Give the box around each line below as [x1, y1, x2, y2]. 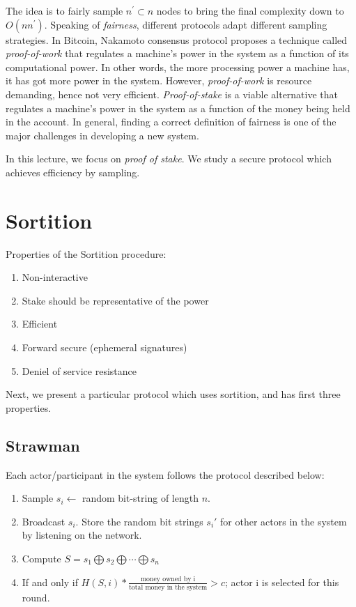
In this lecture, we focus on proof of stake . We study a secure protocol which [6, 151, 332, 166]
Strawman [6, 434, 80, 456]
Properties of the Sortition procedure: [6, 246, 167, 261]
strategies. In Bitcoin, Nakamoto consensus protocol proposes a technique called [6, 32, 348, 47]
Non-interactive [22, 270, 88, 284]
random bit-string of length [82, 491, 199, 505]
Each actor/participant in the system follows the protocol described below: [6, 467, 325, 482]
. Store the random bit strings [75, 514, 203, 528]
